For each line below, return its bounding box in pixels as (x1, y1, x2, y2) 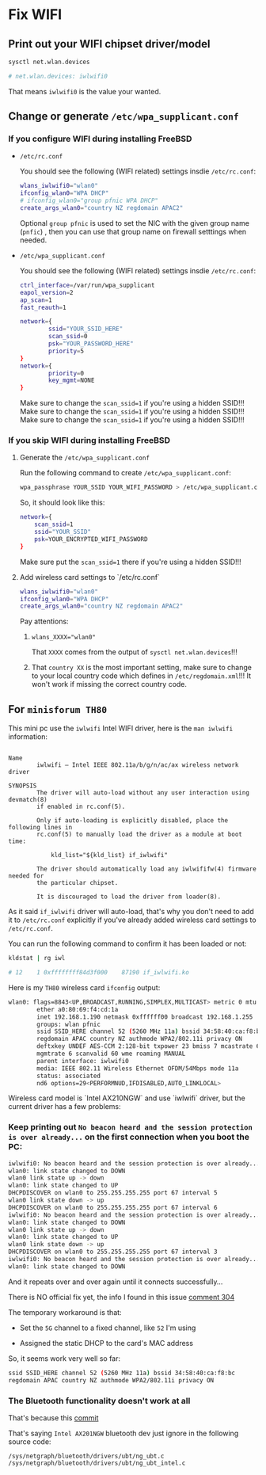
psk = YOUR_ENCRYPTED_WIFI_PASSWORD (34, 535, 148, 543)
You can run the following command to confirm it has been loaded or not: (8, 939, 247, 948)
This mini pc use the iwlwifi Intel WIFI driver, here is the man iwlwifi (8, 723, 234, 734)
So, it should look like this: (19, 497, 105, 508)
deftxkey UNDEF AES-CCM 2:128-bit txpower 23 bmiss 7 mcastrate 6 (36, 1042, 260, 1050)
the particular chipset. (36, 879, 119, 887)
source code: (8, 1436, 51, 1446)
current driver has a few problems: (8, 1102, 121, 1111)
